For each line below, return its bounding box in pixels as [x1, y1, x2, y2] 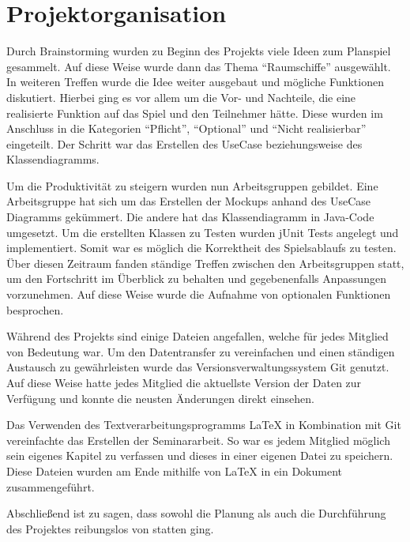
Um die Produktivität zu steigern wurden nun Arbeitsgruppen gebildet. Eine [6, 177, 378, 194]
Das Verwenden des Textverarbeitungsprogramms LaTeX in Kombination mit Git [6, 416, 401, 433]
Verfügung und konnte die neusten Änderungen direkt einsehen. [6, 390, 314, 406]
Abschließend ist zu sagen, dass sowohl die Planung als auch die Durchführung [6, 505, 386, 521]
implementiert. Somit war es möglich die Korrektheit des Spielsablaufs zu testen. [6, 239, 397, 256]
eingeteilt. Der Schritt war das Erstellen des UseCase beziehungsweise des [6, 135, 363, 152]
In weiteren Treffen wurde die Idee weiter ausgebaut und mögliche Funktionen [6, 73, 384, 90]
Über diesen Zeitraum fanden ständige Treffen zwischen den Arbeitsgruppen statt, [6, 254, 404, 271]
